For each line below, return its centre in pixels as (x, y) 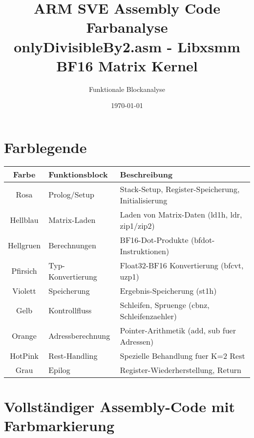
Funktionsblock (78, 174)
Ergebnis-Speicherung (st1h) (168, 290)
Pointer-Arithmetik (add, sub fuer (178, 330)
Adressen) (137, 341)
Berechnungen (72, 245)
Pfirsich (24, 271)
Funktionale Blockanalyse (127, 89)
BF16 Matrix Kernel (127, 65)
